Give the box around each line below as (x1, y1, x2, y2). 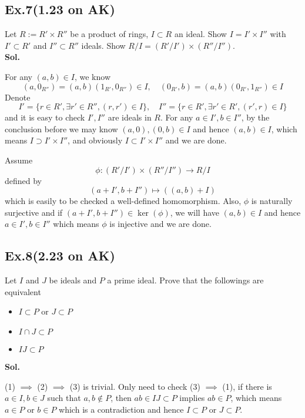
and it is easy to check (5, 111, 85, 123)
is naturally (251, 195, 293, 207)
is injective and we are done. (109, 218, 212, 230)
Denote (5, 91, 31, 103)
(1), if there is (222, 380, 272, 392)
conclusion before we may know (5, 122, 118, 135)
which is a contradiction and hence (59, 403, 184, 415)
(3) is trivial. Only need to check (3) (69, 380, 200, 392)
